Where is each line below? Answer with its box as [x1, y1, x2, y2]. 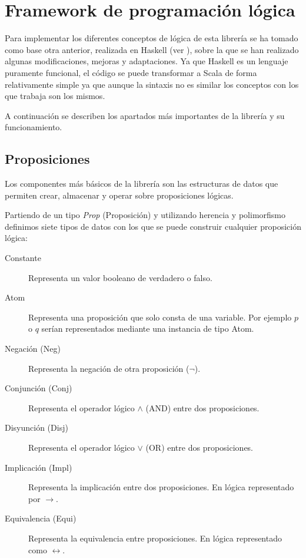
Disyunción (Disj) [5, 421, 68, 434]
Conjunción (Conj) [5, 382, 72, 394]
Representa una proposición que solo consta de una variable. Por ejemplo [28, 311, 292, 323]
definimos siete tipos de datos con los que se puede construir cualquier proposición [5, 220, 301, 232]
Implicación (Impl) [5, 461, 72, 473]
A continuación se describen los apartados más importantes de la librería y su [5, 109, 285, 121]
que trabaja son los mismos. [5, 90, 105, 102]
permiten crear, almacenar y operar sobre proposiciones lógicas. [5, 189, 234, 201]
